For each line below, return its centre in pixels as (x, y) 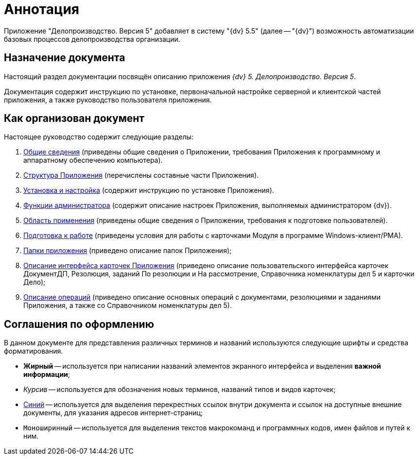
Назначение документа (65, 58)
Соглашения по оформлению (79, 324)
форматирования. (34, 351)
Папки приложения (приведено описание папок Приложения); (128, 251)
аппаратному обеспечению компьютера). (93, 160)
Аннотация (42, 9)
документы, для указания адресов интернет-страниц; (113, 413)
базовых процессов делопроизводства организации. (92, 39)
